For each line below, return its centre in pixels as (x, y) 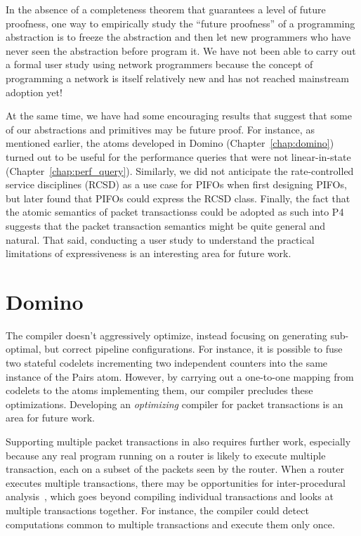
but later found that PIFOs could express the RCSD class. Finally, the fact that (178, 198)
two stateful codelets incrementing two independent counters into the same (167, 362)
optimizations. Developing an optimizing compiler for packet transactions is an (175, 404)
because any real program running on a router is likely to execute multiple (166, 455)
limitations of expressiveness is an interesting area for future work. (149, 253)
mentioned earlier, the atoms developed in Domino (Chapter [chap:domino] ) (170, 143)
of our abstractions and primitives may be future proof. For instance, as (160, 129)
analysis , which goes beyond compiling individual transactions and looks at (170, 496)
